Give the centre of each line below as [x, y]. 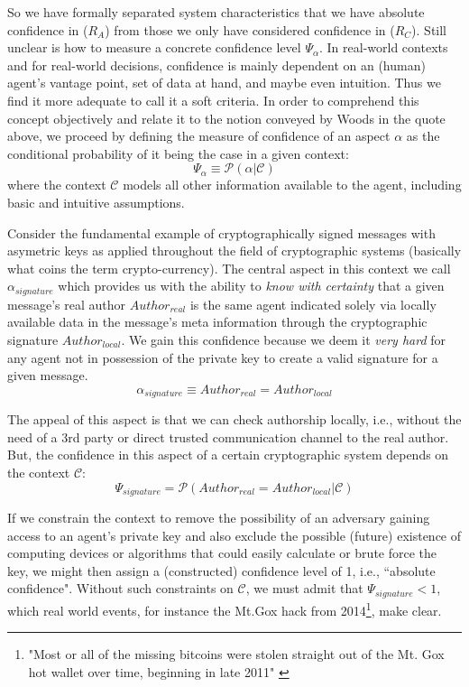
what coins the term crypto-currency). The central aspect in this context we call [229, 268]
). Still [429, 29]
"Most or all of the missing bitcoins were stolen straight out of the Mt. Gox [236, 654]
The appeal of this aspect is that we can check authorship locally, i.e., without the [234, 419]
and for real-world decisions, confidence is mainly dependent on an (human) [216, 65]
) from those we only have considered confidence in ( [250, 29]
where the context [57, 185]
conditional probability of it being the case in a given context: [178, 153]
